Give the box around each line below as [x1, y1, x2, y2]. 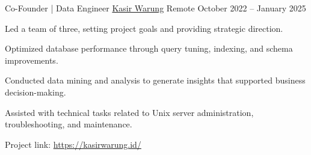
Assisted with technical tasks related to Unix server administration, [5, 106, 254, 118]
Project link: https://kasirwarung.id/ [5, 138, 141, 150]
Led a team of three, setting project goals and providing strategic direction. [5, 22, 283, 34]
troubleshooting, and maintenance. [5, 118, 132, 130]
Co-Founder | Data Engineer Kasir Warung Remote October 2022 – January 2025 [5, 2, 306, 14]
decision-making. [5, 85, 66, 98]
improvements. [5, 53, 58, 66]
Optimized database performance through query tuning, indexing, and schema [5, 42, 293, 55]
